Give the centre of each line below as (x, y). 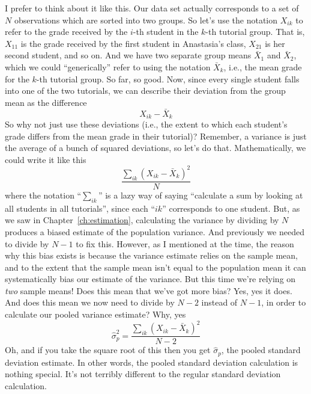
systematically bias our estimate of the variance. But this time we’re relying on (150, 279)
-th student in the (166, 32)
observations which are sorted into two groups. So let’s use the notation (146, 20)
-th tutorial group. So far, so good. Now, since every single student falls (168, 78)
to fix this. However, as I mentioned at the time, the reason (185, 243)
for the (17, 78)
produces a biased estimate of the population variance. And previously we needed (155, 231)
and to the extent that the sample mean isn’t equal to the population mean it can (155, 267)
